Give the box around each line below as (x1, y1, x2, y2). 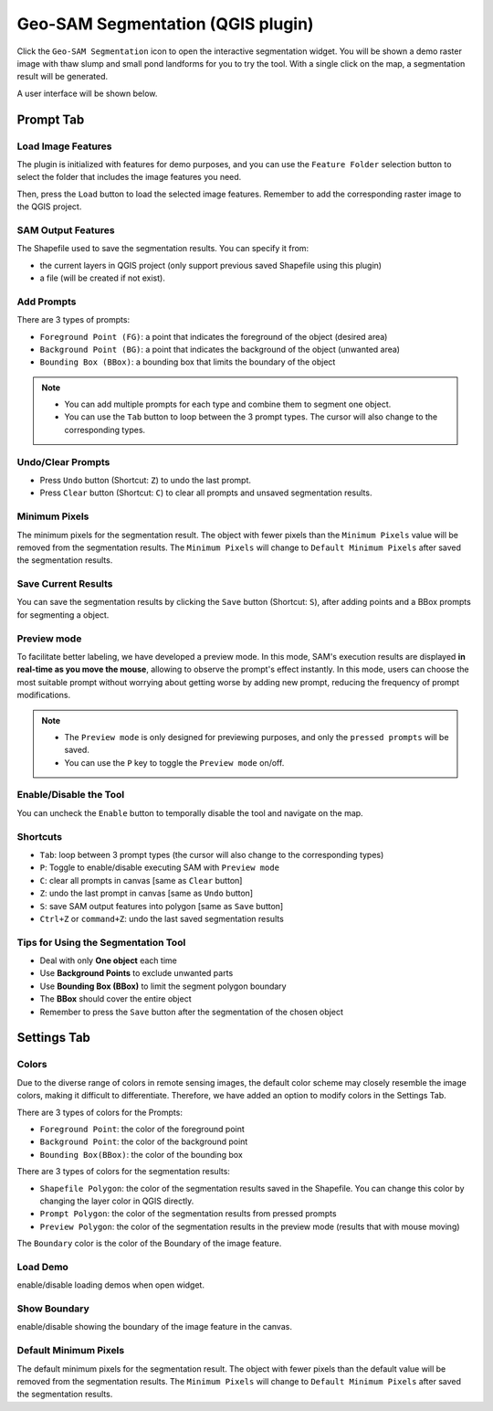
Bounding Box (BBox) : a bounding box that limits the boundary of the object (39, 356, 336, 367)
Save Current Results (16, 578, 113, 590)
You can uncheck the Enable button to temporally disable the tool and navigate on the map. (16, 807, 364, 818)
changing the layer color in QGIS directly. (39, 1195, 194, 1206)
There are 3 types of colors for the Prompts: (16, 1107, 183, 1118)
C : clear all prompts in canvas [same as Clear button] (39, 875, 243, 886)
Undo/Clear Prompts (16, 455, 110, 468)
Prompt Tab (16, 111, 85, 127)
